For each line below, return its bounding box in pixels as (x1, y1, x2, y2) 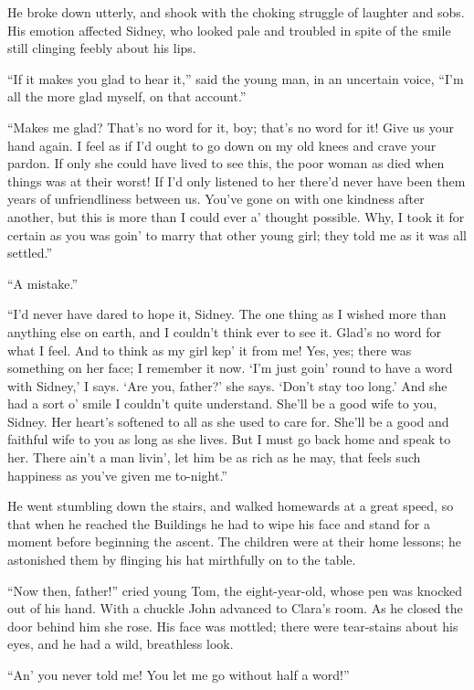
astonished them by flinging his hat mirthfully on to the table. (7, 550, 356, 569)
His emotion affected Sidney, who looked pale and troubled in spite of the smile (7, 20, 451, 39)
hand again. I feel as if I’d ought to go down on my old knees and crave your (7, 135, 437, 154)
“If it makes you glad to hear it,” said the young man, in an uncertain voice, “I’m (7, 69, 464, 88)
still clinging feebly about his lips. (7, 38, 196, 58)
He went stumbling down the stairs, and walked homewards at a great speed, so (7, 496, 454, 515)
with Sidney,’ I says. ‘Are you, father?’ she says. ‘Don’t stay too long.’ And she (7, 376, 448, 395)
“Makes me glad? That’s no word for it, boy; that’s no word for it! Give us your (7, 117, 455, 136)
